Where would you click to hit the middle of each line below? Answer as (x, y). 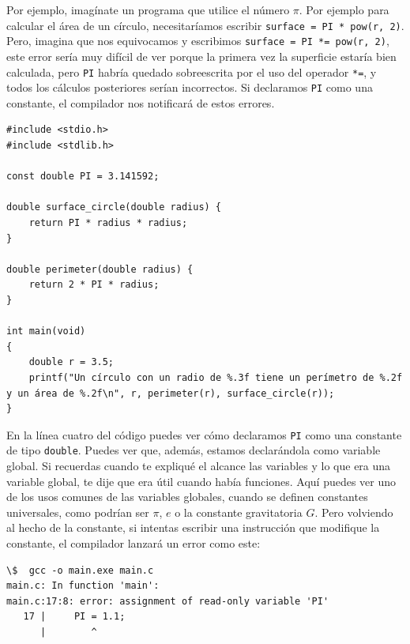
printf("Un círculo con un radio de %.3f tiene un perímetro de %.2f (216, 377)
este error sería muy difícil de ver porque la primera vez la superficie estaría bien (201, 56)
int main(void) (46, 331)
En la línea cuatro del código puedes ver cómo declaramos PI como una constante (204, 434)
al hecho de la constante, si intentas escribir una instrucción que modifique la (193, 527)
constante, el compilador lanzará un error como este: (134, 542)
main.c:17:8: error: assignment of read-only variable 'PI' (168, 601)
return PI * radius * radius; (108, 222)
